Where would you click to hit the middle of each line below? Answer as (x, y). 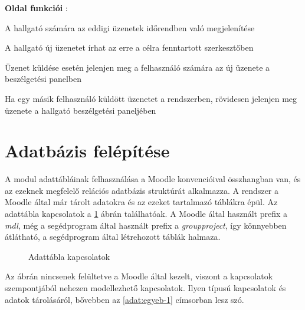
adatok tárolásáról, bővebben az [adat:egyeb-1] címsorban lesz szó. (124, 299)
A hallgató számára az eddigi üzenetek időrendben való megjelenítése (130, 27)
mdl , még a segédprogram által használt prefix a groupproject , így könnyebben (146, 225)
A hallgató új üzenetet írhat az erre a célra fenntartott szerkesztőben (129, 47)
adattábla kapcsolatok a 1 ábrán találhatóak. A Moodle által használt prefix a (146, 214)
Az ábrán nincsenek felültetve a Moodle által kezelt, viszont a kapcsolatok (139, 276)
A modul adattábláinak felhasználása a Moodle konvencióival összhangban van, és (153, 179)
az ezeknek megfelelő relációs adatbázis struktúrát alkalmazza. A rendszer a (142, 190)
